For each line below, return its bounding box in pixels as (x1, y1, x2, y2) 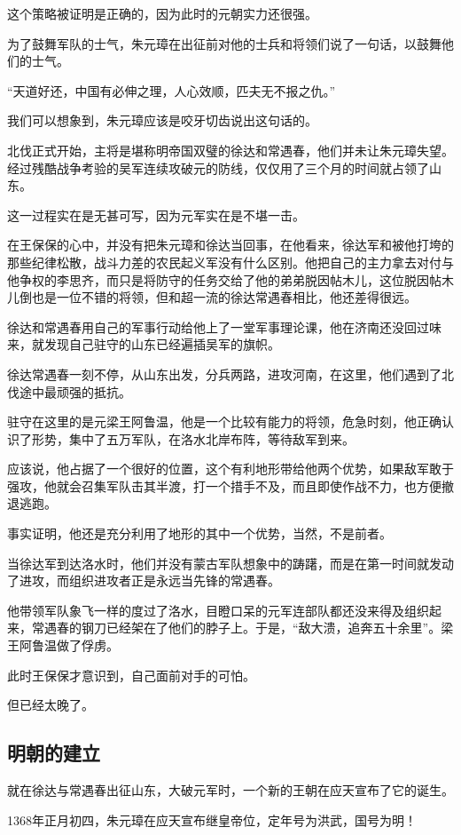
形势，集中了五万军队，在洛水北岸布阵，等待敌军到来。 (31, 429, 355, 448)
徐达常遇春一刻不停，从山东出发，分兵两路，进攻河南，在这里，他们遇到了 (7, 364, 441, 383)
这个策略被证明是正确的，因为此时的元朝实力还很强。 (7, 4, 317, 22)
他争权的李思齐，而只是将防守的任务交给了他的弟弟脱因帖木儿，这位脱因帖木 (7, 270, 454, 289)
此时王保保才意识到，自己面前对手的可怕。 (7, 665, 255, 684)
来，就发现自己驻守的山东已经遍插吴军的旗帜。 (7, 335, 280, 354)
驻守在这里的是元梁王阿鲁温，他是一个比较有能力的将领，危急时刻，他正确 (7, 412, 441, 431)
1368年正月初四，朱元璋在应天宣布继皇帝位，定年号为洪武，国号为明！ (7, 810, 417, 829)
